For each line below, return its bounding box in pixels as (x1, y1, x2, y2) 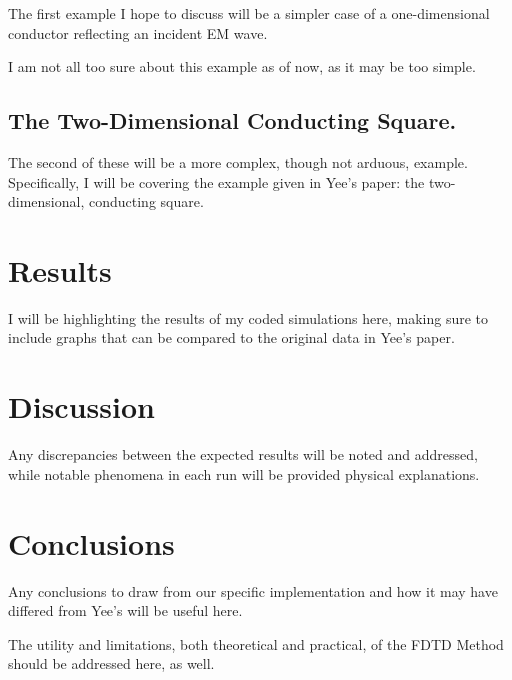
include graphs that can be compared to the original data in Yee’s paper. (8, 327, 455, 348)
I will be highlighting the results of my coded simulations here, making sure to (8, 307, 489, 328)
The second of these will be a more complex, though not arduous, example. (8, 151, 468, 172)
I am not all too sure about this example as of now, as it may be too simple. (8, 56, 476, 77)
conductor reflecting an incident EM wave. (8, 22, 268, 43)
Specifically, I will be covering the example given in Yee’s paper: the (8, 171, 425, 192)
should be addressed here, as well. (8, 653, 215, 674)
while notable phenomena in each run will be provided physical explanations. (8, 463, 480, 484)
